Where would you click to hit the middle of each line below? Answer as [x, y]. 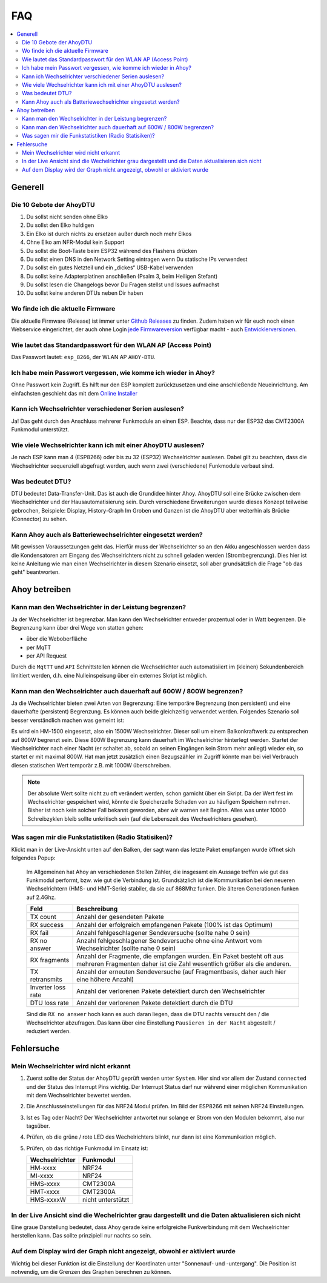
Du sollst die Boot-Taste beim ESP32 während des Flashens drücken [112, 251]
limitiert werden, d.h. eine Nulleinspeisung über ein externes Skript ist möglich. [109, 675]
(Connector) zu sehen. [39, 519]
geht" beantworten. [35, 572]
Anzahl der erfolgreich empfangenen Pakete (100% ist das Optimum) [175, 925]
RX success [47, 925]
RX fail [39, 933]
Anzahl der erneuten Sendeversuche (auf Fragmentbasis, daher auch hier [181, 972]
